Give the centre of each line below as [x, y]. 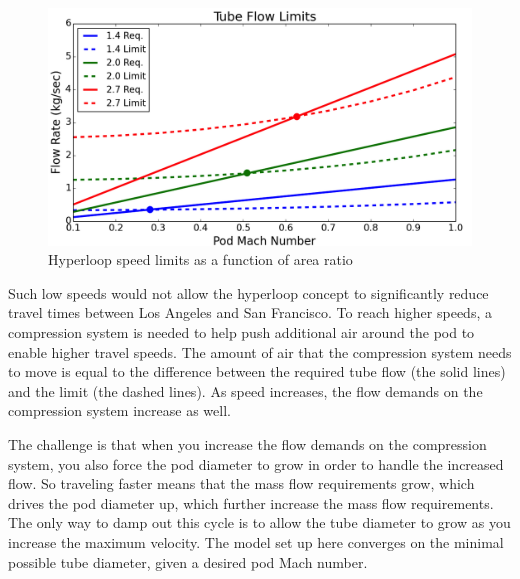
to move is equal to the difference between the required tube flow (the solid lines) [257, 371]
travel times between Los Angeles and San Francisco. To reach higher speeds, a [250, 312]
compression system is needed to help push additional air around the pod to [241, 332]
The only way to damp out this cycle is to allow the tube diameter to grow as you [259, 522]
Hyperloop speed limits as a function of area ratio [200, 259]
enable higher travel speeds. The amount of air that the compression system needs [260, 351]
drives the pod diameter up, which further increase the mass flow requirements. [251, 502]
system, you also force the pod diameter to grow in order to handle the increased [256, 463]
